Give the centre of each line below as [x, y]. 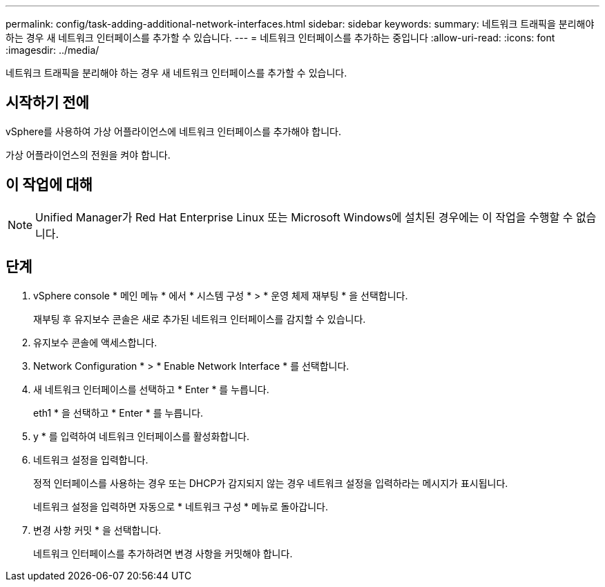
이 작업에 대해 [49, 185]
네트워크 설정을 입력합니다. [91, 459]
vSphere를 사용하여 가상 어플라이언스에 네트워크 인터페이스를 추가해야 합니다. [173, 131]
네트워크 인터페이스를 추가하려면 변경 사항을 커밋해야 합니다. [163, 553]
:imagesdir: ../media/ [52, 50]
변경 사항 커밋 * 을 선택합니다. [97, 530]
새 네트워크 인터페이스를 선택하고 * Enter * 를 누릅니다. [151, 389]
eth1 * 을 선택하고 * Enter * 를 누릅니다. [118, 412]
